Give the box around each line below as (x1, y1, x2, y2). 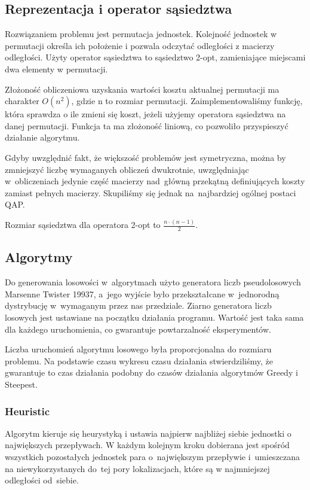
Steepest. (5, 378, 38, 391)
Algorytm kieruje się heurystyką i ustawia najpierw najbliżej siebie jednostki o (5, 427, 291, 439)
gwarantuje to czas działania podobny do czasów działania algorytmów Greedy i (5, 366, 298, 379)
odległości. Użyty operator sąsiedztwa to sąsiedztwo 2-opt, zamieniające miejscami (5, 51, 306, 63)
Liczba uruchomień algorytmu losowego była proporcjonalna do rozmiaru (5, 343, 272, 355)
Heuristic (5, 403, 50, 418)
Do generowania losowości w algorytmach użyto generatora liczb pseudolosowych (5, 276, 301, 288)
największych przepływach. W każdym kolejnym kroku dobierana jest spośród (5, 439, 290, 451)
